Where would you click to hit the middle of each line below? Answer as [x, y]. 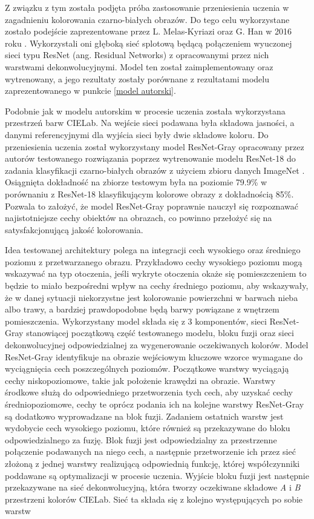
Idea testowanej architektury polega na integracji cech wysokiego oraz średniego [153, 250]
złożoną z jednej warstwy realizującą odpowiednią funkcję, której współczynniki [152, 463]
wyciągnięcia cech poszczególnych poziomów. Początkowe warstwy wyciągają [147, 369]
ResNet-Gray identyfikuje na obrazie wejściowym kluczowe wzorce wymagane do [154, 356]
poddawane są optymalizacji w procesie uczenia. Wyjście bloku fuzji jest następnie [157, 475]
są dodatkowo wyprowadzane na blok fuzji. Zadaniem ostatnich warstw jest [144, 416]
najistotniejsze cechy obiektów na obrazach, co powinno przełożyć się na [139, 218]
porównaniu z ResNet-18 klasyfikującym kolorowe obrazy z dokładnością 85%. [149, 193]
